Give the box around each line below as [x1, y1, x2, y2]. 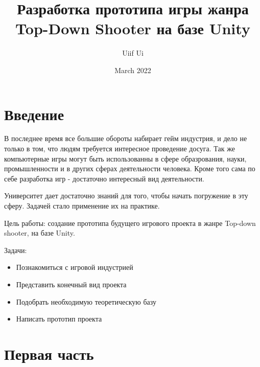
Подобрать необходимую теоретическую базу [16, 296, 156, 307]
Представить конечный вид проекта [16, 279, 127, 289]
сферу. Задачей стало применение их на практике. [4, 200, 160, 211]
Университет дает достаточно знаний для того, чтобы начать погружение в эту [4, 190, 248, 201]
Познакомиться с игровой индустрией [16, 262, 133, 272]
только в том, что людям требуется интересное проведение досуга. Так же [4, 143, 235, 154]
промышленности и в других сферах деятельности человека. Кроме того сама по [4, 163, 255, 174]
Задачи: [4, 244, 27, 255]
